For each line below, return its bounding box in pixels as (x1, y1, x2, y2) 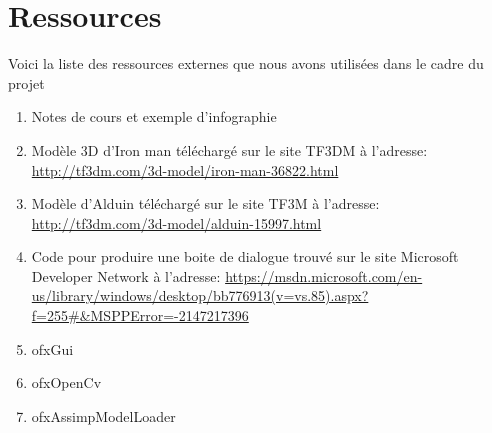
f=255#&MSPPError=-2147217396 (31, 305, 249, 326)
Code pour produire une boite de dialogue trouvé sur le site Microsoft (31, 246, 459, 267)
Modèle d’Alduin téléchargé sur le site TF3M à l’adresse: (31, 193, 380, 214)
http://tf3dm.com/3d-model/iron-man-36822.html (31, 159, 339, 180)
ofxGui (31, 338, 74, 359)
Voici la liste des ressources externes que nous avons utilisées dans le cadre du (8, 53, 484, 74)
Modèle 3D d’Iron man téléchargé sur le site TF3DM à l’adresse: (31, 139, 428, 160)
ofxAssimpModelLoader (31, 405, 176, 426)
